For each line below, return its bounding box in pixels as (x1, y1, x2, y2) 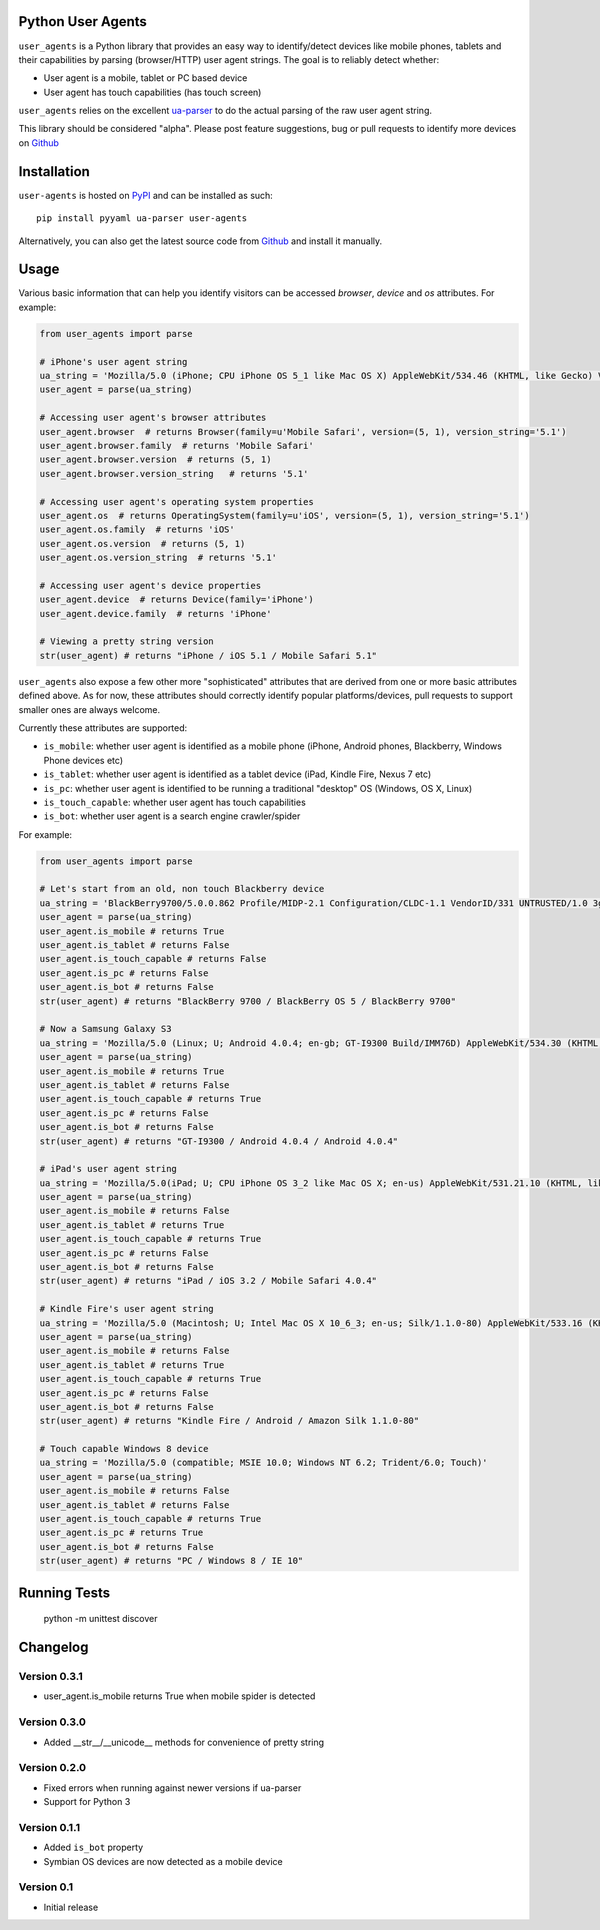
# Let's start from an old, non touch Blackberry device (39, 883, 325, 895)
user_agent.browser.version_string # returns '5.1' (39, 468, 309, 479)
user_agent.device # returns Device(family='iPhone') (39, 594, 314, 605)
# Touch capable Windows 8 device (39, 1443, 209, 1455)
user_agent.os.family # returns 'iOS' (39, 524, 235, 535)
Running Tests (18, 1584, 110, 1601)
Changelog (18, 1639, 89, 1656)
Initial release (43, 1901, 99, 1913)
